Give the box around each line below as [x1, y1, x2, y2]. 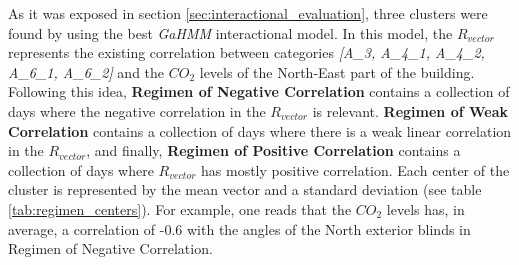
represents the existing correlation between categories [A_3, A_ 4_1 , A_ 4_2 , [8, 42, 485, 63]
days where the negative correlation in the [8, 100, 266, 121]
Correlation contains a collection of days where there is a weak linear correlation [8, 120, 512, 141]
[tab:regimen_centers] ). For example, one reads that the [8, 198, 352, 219]
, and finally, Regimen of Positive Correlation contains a [86, 140, 461, 161]
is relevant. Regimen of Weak [312, 100, 508, 121]
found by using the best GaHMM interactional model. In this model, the [8, 22, 453, 43]
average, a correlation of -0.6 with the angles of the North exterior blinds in [8, 218, 471, 239]
